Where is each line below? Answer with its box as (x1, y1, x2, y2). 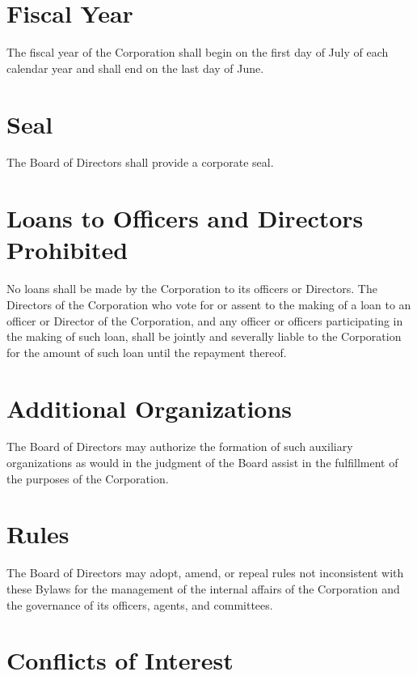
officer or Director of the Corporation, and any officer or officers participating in (6, 312, 403, 329)
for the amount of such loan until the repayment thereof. (6, 343, 287, 360)
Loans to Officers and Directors (6, 202, 364, 235)
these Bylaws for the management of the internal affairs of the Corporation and (6, 580, 400, 597)
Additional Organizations (6, 391, 293, 424)
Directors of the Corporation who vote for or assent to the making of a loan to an (6, 295, 411, 312)
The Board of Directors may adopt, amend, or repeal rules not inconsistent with (6, 564, 404, 581)
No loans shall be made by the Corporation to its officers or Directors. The (6, 280, 377, 297)
